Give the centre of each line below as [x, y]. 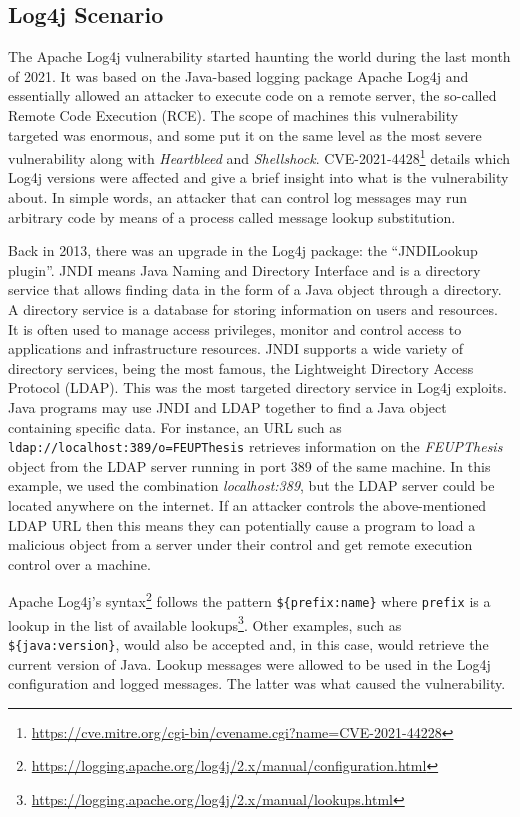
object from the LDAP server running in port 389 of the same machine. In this [249, 465]
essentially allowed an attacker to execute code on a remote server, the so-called [252, 95]
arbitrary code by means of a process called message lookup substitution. [232, 216]
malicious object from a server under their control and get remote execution [240, 544]
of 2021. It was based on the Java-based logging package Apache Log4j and [238, 75]
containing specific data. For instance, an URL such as [175, 426]
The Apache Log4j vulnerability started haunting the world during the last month [259, 56]
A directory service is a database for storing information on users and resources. [253, 308]
